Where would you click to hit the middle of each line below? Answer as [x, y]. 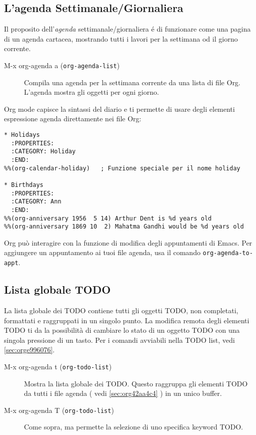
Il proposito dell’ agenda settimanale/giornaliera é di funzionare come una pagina [127, 29]
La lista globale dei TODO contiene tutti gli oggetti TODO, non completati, [121, 310]
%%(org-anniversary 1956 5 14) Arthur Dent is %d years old [108, 218]
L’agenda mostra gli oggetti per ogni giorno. [91, 92]
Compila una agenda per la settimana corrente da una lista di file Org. [132, 82]
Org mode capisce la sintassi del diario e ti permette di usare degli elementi [119, 108]
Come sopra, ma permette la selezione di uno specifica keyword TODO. [133, 427]
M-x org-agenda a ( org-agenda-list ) [62, 65]
